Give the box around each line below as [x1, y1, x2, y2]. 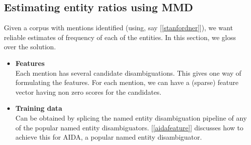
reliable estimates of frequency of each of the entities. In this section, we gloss [4, 32, 236, 42]
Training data [15, 103, 63, 113]
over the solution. [4, 41, 56, 52]
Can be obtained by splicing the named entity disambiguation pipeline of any [15, 112, 247, 123]
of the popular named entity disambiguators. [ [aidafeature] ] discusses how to [15, 122, 244, 132]
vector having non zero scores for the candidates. [15, 86, 162, 97]
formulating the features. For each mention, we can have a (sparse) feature [15, 77, 239, 87]
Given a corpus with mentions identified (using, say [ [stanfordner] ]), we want [4, 22, 233, 33]
